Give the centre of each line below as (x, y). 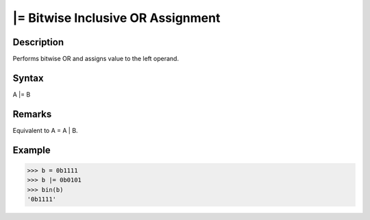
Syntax (28, 78)
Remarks (32, 114)
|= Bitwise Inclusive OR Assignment (116, 18)
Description (38, 42)
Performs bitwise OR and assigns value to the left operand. (96, 59)
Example (32, 150)
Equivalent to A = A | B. (45, 130)
